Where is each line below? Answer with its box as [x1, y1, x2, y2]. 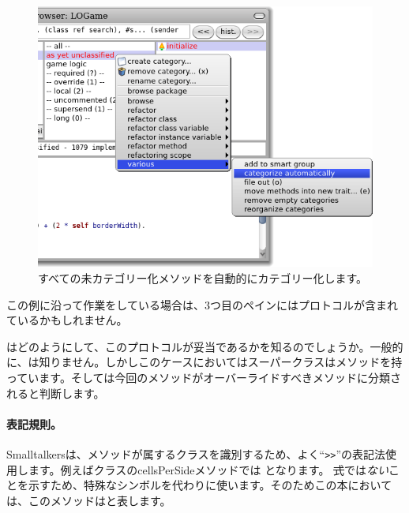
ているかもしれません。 [6, 312, 128, 328]
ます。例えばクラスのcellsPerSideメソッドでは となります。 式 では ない [28, 461, 389, 477]
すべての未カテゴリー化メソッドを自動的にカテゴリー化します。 [38, 270, 368, 286]
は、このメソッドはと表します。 [6, 492, 171, 508]
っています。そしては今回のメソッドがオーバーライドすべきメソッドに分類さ [6, 369, 402, 386]
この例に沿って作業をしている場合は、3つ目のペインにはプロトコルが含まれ [6, 296, 398, 313]
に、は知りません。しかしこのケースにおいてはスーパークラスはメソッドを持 [6, 354, 403, 370]
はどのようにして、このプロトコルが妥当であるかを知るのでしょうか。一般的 [6, 338, 403, 354]
